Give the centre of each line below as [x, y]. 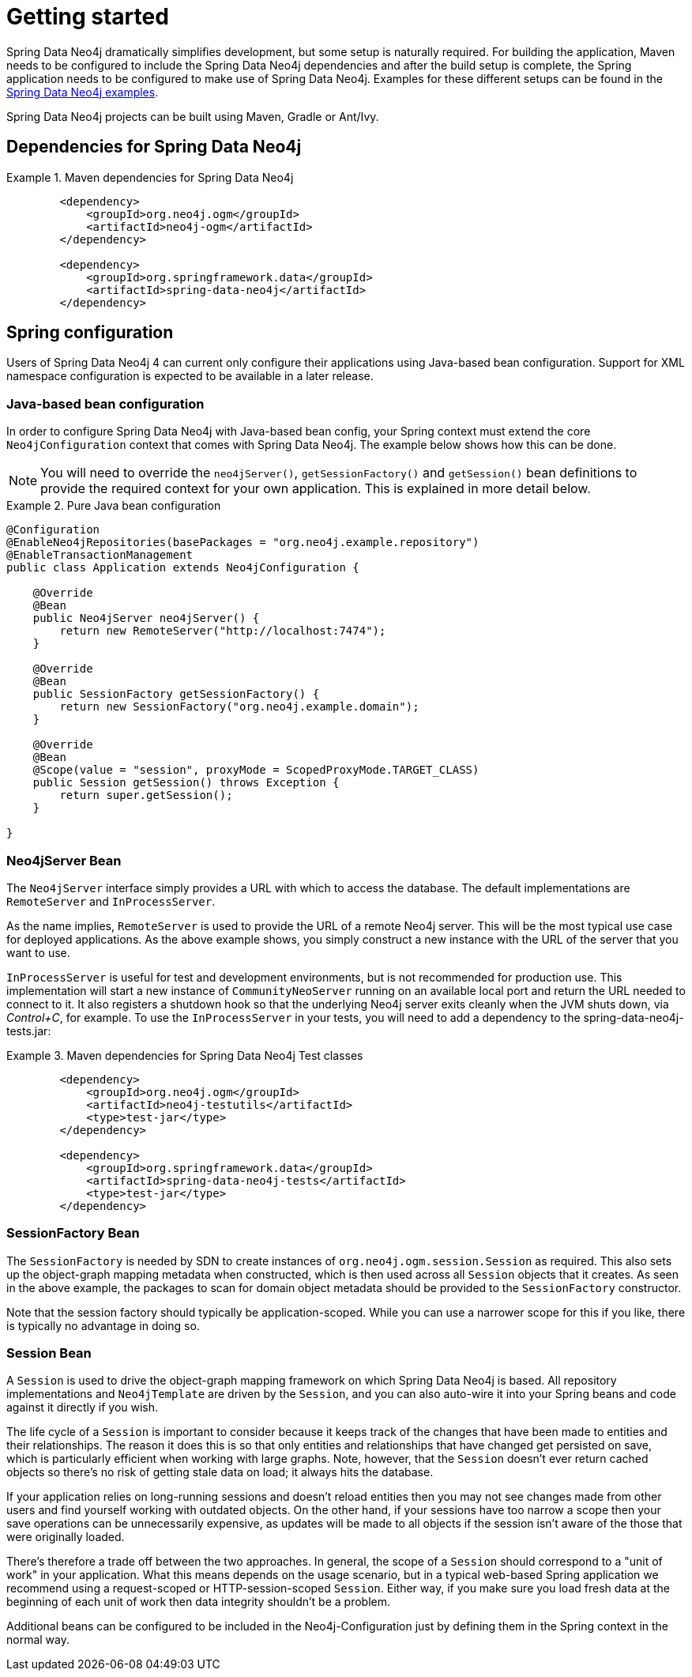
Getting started [88, 17]
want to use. [38, 952]
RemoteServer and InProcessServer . [111, 901]
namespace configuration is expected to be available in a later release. [190, 376]
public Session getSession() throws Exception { [186, 783]
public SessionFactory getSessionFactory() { [176, 694]
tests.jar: [29, 1031]
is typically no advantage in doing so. [103, 1325]
